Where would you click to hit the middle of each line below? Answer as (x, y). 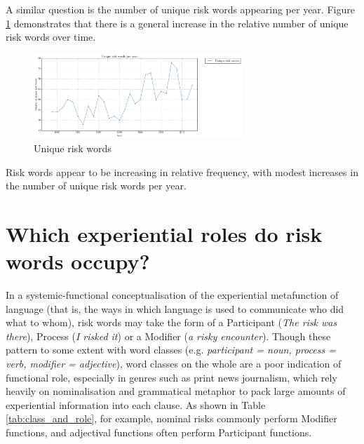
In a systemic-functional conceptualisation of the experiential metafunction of (172, 295)
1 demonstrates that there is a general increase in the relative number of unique (177, 23)
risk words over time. (51, 37)
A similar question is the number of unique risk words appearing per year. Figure (180, 9)
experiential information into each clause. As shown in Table (136, 404)
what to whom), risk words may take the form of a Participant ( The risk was (171, 322)
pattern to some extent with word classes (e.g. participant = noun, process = (171, 350)
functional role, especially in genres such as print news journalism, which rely (171, 377)
